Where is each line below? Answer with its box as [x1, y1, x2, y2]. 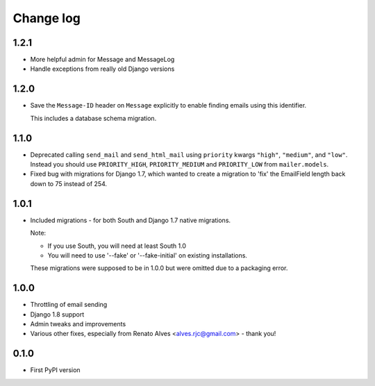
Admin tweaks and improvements [30, 319, 126, 328]
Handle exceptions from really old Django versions [30, 65, 175, 73]
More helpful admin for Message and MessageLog [30, 56, 175, 64]
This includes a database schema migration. [30, 114, 157, 122]
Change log [12, 10, 81, 26]
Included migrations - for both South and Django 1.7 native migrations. [30, 216, 231, 224]
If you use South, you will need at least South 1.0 [47, 242, 187, 250]
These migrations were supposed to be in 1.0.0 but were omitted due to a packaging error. [30, 264, 288, 272]
